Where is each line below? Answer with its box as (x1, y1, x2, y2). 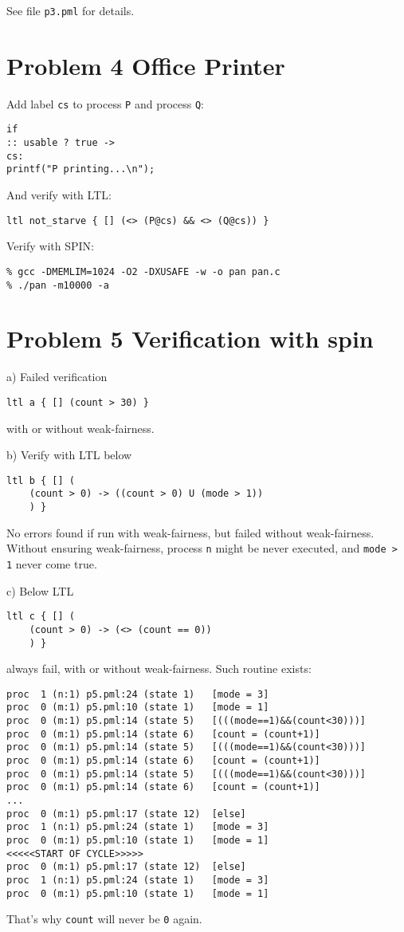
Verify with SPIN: (6, 238, 94, 254)
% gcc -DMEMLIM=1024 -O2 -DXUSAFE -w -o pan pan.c (6, 265, 280, 277)
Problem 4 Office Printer (6, 49, 285, 81)
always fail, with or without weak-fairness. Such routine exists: (6, 660, 312, 677)
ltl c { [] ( (6, 611, 75, 623)
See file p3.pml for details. (6, 2, 135, 18)
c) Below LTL (6, 582, 74, 599)
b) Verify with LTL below (6, 446, 132, 463)
